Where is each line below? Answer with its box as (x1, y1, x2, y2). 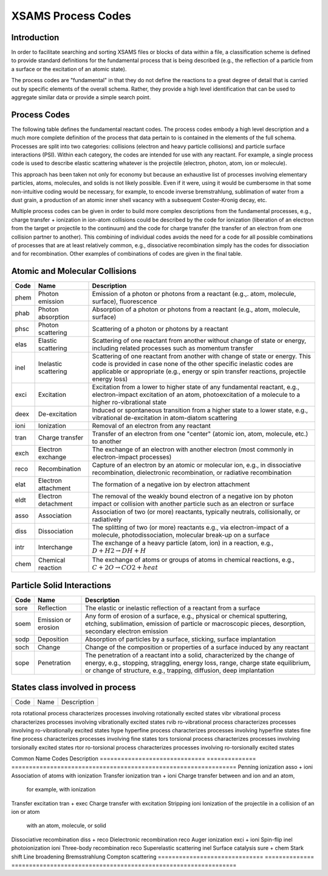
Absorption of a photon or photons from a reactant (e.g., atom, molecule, (92, 305, 301, 314)
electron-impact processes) (92, 453, 172, 461)
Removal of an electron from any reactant (92, 422, 211, 430)
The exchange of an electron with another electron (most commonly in (92, 445, 294, 454)
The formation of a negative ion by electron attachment (92, 480, 250, 489)
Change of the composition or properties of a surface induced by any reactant (85, 643, 309, 651)
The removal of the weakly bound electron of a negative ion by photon (92, 492, 294, 500)
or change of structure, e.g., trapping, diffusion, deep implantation (85, 666, 275, 675)
